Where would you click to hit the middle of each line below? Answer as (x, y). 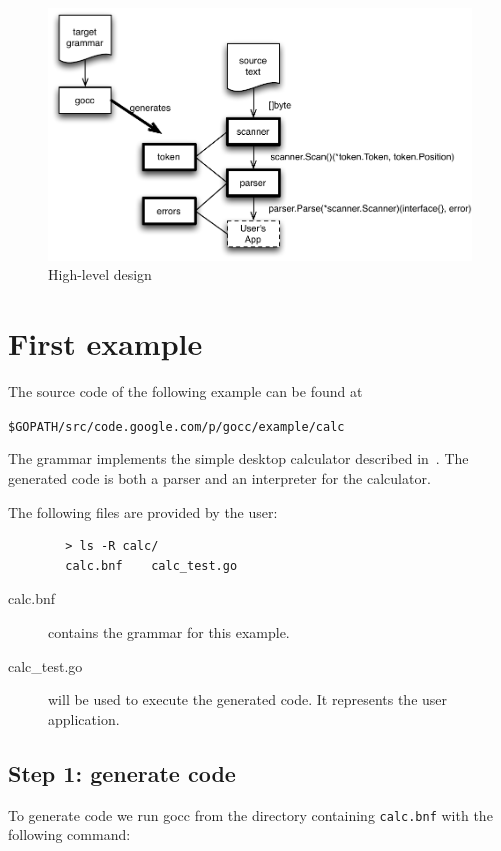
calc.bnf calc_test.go (151, 565)
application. (84, 718)
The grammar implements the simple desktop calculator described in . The (238, 458)
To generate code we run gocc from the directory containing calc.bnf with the (250, 814)
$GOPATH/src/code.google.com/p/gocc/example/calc (176, 426)
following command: (69, 834)
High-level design (100, 274)
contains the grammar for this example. (169, 631)
